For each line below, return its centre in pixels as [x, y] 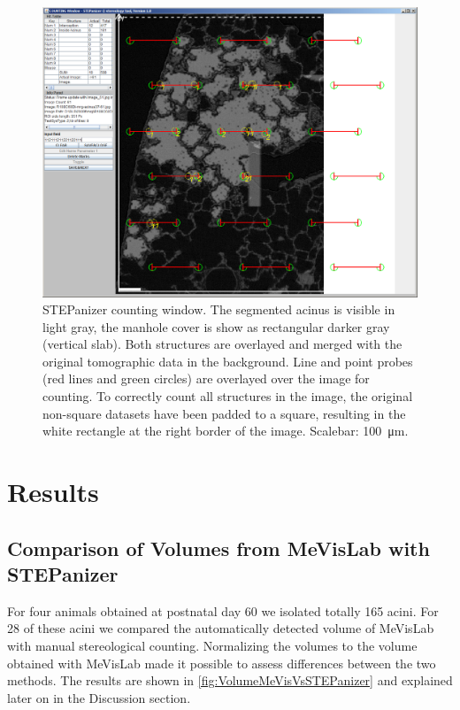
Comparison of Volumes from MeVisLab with [218, 548]
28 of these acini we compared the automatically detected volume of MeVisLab [221, 628]
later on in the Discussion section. [99, 697]
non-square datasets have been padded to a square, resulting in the [224, 413]
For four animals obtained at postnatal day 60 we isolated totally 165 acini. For [223, 610]
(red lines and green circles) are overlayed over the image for [206, 378]
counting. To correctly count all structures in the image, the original [228, 396]
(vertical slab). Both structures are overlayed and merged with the [222, 344]
